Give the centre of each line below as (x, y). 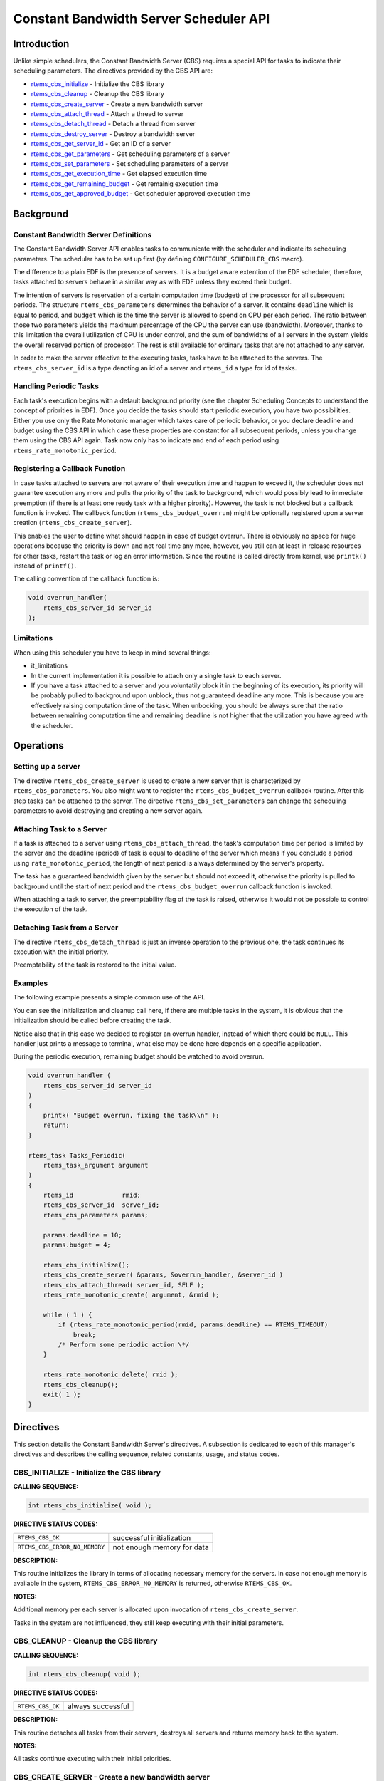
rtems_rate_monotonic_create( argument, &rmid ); (131, 1294)
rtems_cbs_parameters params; (96, 1215)
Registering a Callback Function (69, 469)
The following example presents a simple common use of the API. (109, 997)
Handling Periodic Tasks (56, 386)
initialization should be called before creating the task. (92, 1021)
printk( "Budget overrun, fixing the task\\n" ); (131, 1115)
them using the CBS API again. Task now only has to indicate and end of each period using (146, 440)
